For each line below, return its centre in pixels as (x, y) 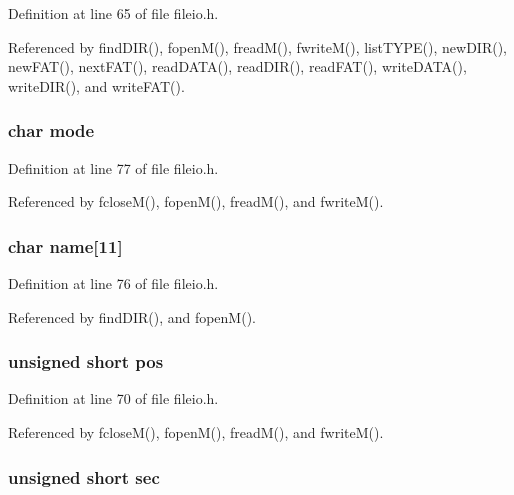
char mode (51, 130)
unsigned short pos (86, 361)
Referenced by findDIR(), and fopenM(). (132, 316)
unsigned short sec (84, 476)
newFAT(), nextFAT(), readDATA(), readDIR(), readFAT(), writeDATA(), (237, 66)
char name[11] (65, 245)
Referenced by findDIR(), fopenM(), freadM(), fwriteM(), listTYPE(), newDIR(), (258, 46)
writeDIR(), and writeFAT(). (96, 85)
